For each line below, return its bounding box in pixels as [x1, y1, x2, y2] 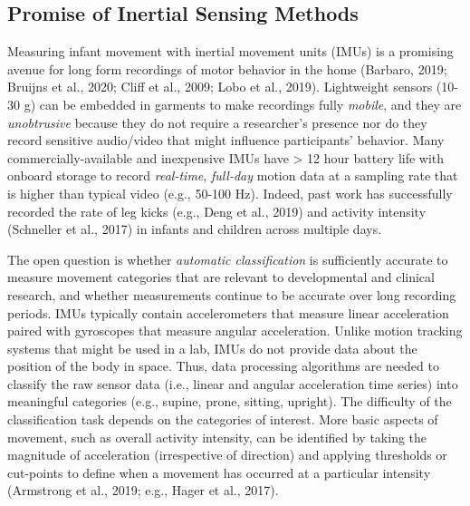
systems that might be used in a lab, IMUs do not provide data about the [7, 338, 417, 357]
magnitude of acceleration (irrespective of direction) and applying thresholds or [7, 445, 447, 464]
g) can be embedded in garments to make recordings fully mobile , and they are [24, 94, 462, 113]
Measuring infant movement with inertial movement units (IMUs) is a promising [7, 42, 454, 61]
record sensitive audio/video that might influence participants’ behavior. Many [7, 131, 445, 150]
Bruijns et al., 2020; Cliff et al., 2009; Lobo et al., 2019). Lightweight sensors [7, 77, 433, 96]
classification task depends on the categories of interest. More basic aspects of [7, 410, 438, 429]
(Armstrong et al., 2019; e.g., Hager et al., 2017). [7, 481, 279, 500]
